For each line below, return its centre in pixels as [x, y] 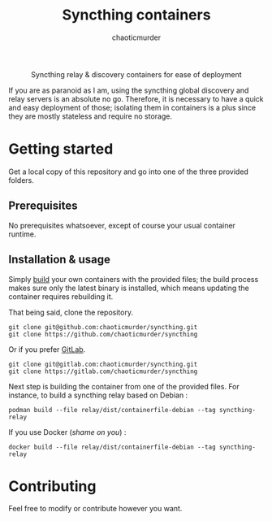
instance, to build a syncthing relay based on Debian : [98, 395]
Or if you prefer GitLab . [47, 349]
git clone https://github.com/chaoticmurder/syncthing [103, 334]
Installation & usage [60, 260]
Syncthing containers [136, 15]
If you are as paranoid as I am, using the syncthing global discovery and [129, 90]
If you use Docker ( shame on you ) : [67, 432]
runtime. [22, 234]
